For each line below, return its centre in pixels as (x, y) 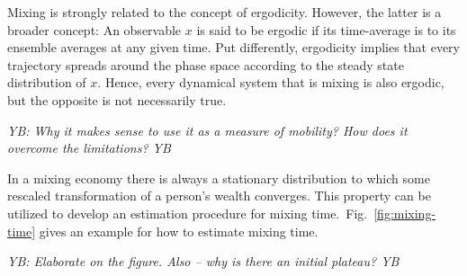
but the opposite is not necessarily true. (117, 99)
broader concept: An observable (94, 29)
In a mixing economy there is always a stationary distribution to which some (219, 178)
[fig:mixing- (405, 213)
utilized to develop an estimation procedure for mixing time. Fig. (188, 213)
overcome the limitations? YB (89, 148)
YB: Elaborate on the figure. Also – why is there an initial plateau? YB (203, 261)
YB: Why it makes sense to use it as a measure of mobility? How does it (207, 130)
